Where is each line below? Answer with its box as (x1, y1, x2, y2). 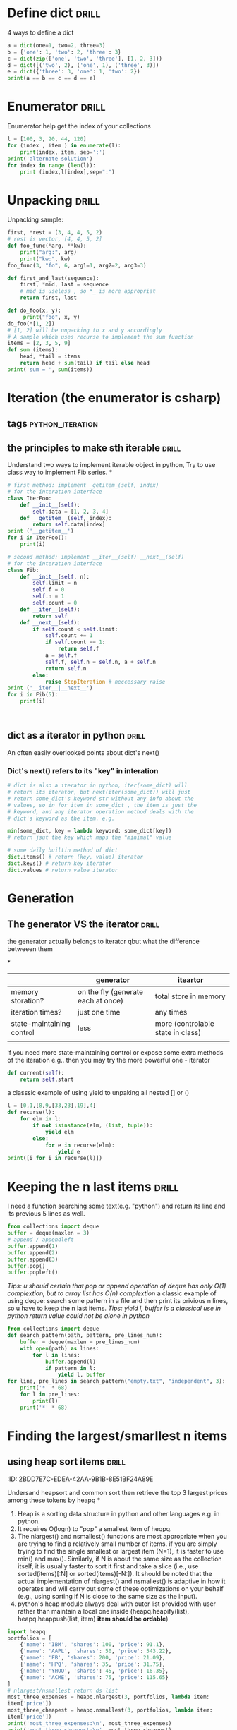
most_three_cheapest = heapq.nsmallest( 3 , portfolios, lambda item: (7, 1707, 213, 1714)
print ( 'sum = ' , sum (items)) (7, 365, 93, 373)
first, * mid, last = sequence (20, 281, 109, 289)
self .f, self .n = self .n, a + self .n (44, 658, 157, 665)
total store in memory (154, 991, 226, 1001)
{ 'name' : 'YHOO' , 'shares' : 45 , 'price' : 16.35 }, (20, 1667, 169, 1674)
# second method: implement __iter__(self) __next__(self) (7, 553, 185, 560)
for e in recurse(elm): (44, 1142, 115, 1149)
